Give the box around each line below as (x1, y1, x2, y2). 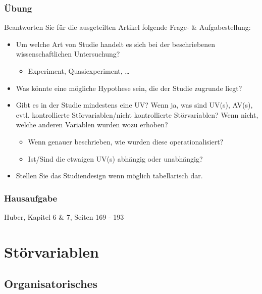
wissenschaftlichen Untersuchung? (16, 48, 120, 59)
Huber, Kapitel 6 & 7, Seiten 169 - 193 (4, 211, 124, 222)
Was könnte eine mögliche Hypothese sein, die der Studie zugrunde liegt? (16, 82, 242, 93)
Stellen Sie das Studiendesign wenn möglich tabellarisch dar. (16, 170, 203, 181)
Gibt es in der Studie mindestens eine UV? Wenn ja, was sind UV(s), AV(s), (16, 100, 253, 110)
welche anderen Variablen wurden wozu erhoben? (16, 119, 168, 130)
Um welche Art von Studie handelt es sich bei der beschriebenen (16, 38, 216, 49)
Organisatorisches (4, 276, 98, 291)
